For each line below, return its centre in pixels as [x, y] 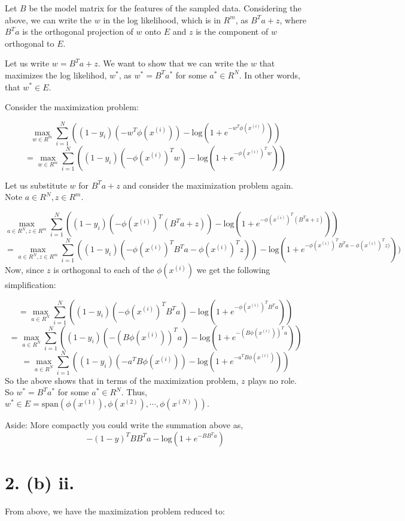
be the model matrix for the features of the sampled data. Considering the [165, 8]
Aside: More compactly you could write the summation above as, [124, 424]
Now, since [25, 270]
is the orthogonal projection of [78, 31]
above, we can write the [48, 19]
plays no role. [272, 380]
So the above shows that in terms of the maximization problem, [122, 380]
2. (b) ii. [40, 482]
